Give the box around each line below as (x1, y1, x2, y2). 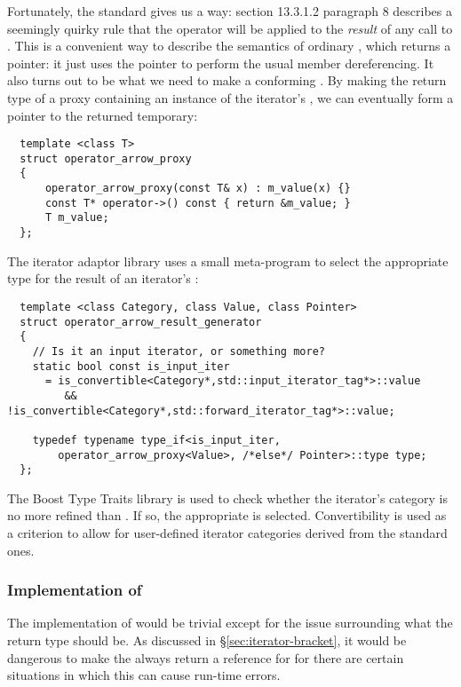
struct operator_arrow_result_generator (20, 315, 262, 328)
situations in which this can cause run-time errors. (7, 666, 281, 684)
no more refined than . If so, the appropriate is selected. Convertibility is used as (7, 506, 447, 525)
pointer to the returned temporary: (7, 106, 198, 124)
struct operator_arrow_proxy (20, 152, 192, 165)
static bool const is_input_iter (32, 359, 230, 373)
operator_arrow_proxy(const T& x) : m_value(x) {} (44, 182, 351, 195)
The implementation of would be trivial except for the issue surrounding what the (7, 613, 453, 632)
